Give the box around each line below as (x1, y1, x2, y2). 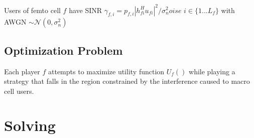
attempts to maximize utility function (48, 66, 165, 76)
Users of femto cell (4, 5, 61, 15)
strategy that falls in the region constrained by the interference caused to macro (4, 76, 250, 86)
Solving (4, 115, 56, 135)
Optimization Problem (4, 42, 123, 58)
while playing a (189, 66, 235, 76)
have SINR (69, 5, 102, 15)
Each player (4, 66, 40, 76)
